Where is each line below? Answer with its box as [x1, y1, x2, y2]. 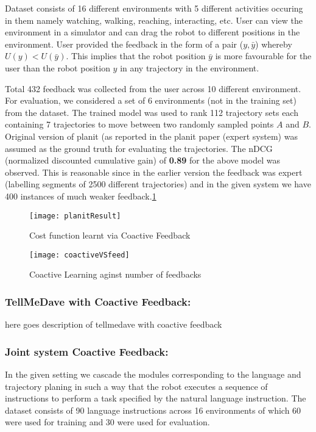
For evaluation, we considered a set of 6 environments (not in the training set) [5, 94, 297, 107]
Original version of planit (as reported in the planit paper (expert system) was [5, 129, 298, 142]
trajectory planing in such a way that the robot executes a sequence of [5, 380, 268, 392]
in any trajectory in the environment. [120, 61, 259, 74]
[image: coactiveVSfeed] [29, 250, 130, 259]
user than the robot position [5, 61, 110, 74]
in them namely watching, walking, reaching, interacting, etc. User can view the [5, 13, 303, 26]
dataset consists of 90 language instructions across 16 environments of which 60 [5, 403, 301, 416]
